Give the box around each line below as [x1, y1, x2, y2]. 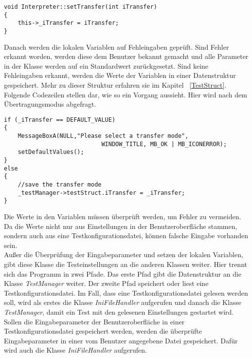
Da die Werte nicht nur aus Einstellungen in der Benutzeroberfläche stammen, [4, 221, 237, 231]
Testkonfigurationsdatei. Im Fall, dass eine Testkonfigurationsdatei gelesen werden [4, 287, 248, 298]
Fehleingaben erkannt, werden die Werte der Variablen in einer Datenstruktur [4, 70, 236, 80]
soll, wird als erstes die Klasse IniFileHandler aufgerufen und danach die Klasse [4, 297, 242, 307]
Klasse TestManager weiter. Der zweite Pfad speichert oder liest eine [4, 278, 209, 288]
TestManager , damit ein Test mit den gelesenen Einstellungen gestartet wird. [4, 306, 234, 317]
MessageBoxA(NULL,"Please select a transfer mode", [18, 132, 189, 140]
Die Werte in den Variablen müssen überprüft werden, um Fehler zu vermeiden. [4, 211, 241, 221]
